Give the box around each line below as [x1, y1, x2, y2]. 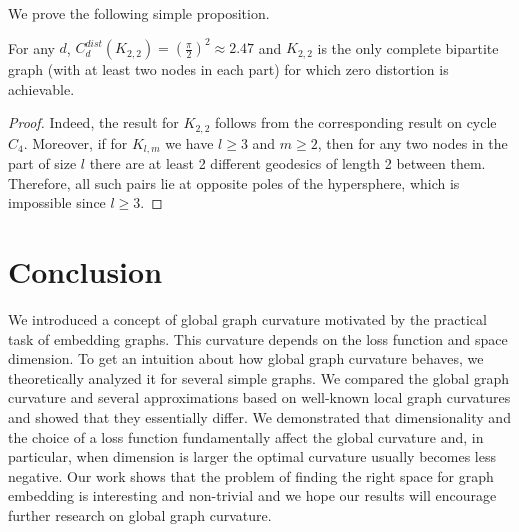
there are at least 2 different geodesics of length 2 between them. [89, 153, 486, 174]
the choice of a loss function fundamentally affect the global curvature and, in [8, 426, 484, 447]
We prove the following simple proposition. [8, 3, 270, 23]
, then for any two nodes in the [317, 132, 508, 153]
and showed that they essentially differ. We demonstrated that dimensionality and [8, 407, 511, 428]
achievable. [8, 78, 75, 99]
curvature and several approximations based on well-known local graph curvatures [8, 387, 511, 408]
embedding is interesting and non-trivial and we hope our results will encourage [8, 485, 497, 506]
